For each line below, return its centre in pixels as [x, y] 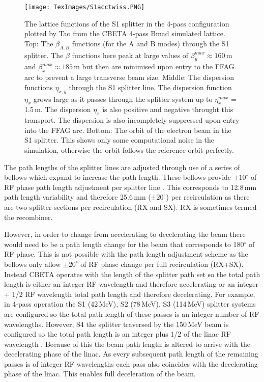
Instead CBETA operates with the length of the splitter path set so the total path [132, 274]
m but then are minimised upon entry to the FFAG [154, 66]
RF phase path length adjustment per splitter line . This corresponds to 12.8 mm [130, 187]
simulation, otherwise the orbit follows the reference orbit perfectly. [129, 150]
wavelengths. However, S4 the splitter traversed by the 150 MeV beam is [116, 324]
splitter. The [44, 55]
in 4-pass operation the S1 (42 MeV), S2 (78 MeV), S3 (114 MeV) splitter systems [130, 304]
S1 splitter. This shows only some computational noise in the [120, 140]
